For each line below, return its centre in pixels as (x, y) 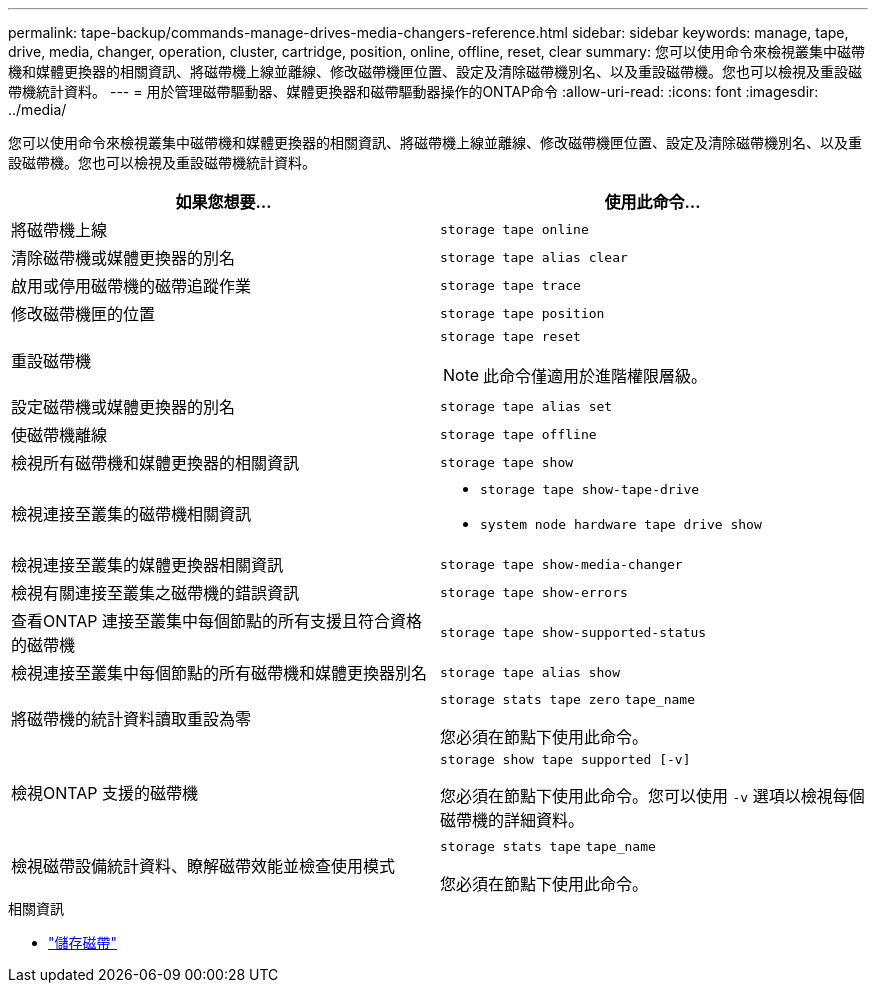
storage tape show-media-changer (561, 564)
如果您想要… (223, 202)
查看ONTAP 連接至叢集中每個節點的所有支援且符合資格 (217, 621)
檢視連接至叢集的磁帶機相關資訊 (131, 514)
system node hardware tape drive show (621, 524)
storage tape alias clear (534, 257)
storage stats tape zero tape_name (567, 699)
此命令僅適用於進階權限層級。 (595, 376)
